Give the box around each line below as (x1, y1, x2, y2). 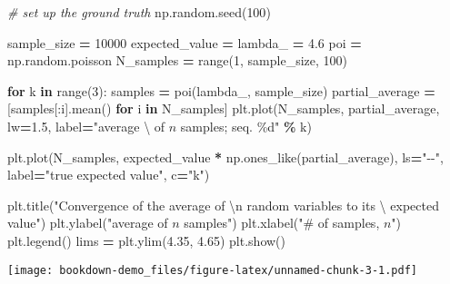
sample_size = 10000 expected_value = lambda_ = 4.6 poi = (7, 33, 362, 52)
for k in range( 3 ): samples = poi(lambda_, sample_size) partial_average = (7, 81, 435, 100)
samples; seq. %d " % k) (180, 116, 312, 135)
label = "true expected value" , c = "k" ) (7, 165, 210, 184)
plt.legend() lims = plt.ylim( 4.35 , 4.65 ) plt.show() (7, 230, 285, 250)
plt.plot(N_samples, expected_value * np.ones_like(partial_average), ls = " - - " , (7, 147, 444, 166)
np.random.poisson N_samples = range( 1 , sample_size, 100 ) (7, 51, 347, 70)
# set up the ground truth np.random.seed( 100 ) (7, 3, 271, 21)
